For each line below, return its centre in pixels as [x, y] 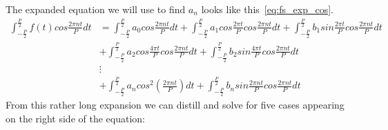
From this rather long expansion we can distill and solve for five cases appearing [175, 105]
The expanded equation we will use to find [96, 9]
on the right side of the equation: [75, 118]
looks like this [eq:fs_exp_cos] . [267, 9]
